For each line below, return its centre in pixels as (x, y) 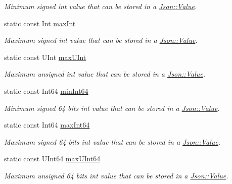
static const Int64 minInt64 (46, 90)
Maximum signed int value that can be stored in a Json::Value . (101, 40)
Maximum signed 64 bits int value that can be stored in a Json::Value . (112, 141)
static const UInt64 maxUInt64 (52, 159)
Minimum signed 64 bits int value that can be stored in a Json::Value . (112, 108)
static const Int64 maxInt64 (47, 125)
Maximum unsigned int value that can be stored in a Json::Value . (105, 74)
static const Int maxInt (40, 23)
